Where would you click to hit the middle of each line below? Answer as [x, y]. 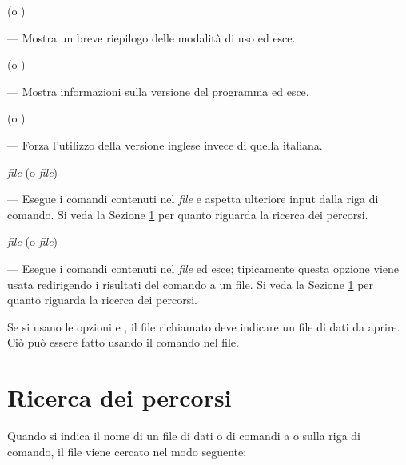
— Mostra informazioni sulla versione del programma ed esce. [158, 91]
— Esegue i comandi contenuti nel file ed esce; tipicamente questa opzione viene [203, 268]
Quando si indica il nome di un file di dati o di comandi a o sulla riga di [184, 436]
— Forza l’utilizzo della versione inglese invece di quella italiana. [165, 144]
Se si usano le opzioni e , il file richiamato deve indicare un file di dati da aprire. [204, 326]
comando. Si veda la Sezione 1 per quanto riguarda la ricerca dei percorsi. [188, 214]
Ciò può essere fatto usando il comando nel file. [123, 342]
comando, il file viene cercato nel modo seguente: [127, 451]
